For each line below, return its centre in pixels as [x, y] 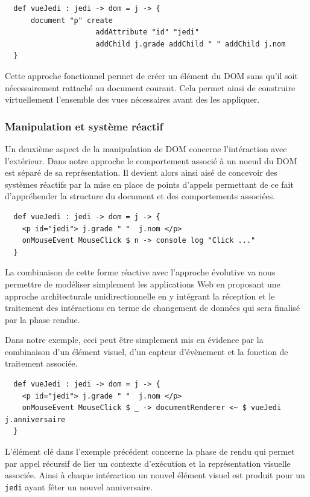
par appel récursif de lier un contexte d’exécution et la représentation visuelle [148, 463]
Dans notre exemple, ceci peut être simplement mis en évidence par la [134, 340]
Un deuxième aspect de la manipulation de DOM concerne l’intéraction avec [146, 148]
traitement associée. [41, 363]
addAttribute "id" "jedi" [147, 32]
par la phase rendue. [43, 319]
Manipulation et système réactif [84, 126]
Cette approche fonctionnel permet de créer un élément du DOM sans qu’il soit [151, 75]
